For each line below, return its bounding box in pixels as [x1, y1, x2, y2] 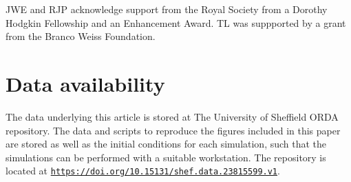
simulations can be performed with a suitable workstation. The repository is [6, 150, 326, 164]
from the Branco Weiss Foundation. [6, 29, 156, 43]
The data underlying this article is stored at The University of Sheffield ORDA [6, 109, 339, 123]
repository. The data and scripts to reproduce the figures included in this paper [6, 123, 341, 137]
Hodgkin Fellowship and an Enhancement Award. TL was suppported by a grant [6, 15, 346, 30]
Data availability [6, 69, 165, 97]
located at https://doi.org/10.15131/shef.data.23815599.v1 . [6, 163, 280, 178]
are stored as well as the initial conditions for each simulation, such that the [6, 136, 327, 151]
